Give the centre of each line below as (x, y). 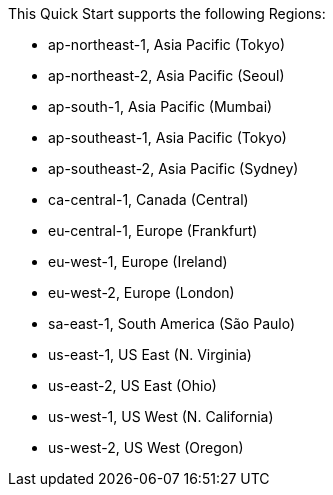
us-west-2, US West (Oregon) (146, 447)
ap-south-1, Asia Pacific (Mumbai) (160, 106)
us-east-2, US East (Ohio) (132, 385)
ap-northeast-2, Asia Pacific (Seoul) (166, 75)
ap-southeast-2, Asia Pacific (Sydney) (173, 168)
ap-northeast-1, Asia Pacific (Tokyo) (167, 44)
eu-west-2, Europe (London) (141, 292)
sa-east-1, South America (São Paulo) (172, 323)
